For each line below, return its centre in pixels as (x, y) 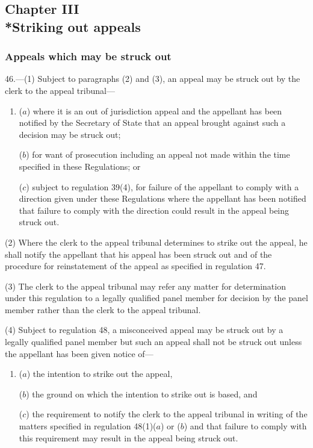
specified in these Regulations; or (80, 166)
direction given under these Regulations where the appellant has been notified (163, 198)
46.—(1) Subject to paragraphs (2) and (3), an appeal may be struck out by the (153, 79)
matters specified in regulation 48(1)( (88, 426)
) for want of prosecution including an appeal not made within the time (158, 154)
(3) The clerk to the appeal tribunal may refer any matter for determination (145, 286)
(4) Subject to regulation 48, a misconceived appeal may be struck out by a (144, 330)
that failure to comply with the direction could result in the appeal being (154, 210)
